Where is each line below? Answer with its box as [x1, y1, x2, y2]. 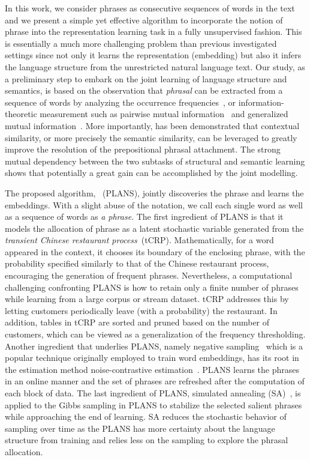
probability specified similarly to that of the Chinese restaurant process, [5, 257, 269, 270]
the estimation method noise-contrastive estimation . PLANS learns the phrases [5, 363, 300, 375]
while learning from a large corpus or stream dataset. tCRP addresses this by [5, 292, 289, 305]
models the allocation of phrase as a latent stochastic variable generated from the [5, 222, 304, 234]
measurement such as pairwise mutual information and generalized [40, 107, 288, 120]
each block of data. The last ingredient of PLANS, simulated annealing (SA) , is [5, 387, 301, 399]
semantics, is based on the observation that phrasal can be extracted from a [5, 84, 283, 97]
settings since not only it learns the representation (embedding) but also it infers [5, 49, 302, 61]
